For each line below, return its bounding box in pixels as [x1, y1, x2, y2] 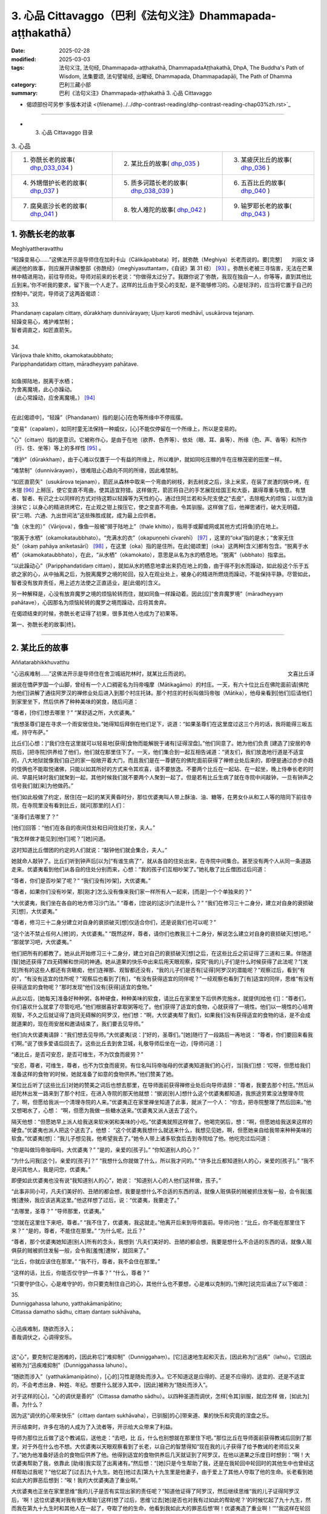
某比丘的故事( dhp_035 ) [130, 159, 200, 168]
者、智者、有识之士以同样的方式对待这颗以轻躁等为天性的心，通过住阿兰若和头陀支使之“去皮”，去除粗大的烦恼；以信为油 [11, 495, 313, 502]
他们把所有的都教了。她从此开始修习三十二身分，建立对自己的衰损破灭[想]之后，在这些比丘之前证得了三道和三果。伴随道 [11, 950, 312, 957]
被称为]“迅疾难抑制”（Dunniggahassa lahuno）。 [11, 1361, 131, 1369]
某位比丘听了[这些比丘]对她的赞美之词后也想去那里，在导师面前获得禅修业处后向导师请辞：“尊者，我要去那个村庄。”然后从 [11, 1082, 314, 1089]
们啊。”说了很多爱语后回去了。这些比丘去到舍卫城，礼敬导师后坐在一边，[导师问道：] [11, 1039, 222, 1047]
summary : [11, 90, 38, 97]
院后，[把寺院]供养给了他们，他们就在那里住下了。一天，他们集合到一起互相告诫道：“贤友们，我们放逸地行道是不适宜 [11, 748, 304, 755]
